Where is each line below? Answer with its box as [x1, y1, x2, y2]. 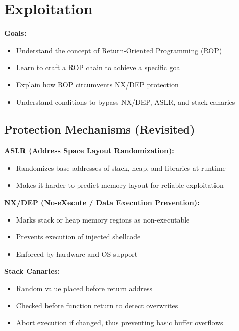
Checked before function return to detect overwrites [16, 300, 178, 311]
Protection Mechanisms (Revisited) [4, 121, 195, 137]
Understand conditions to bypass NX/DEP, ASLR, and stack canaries [16, 96, 235, 107]
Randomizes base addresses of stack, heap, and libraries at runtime [16, 162, 226, 173]
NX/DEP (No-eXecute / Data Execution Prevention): [4, 197, 200, 208]
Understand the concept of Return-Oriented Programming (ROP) [16, 45, 222, 55]
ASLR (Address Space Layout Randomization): [4, 145, 174, 156]
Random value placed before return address [16, 283, 152, 294]
